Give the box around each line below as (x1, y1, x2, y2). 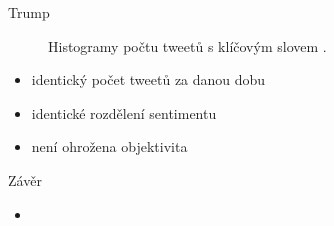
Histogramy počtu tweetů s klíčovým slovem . (48, 35, 327, 56)
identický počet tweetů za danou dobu (31, 69, 266, 90)
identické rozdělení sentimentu (31, 102, 217, 123)
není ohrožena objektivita (31, 136, 188, 157)
